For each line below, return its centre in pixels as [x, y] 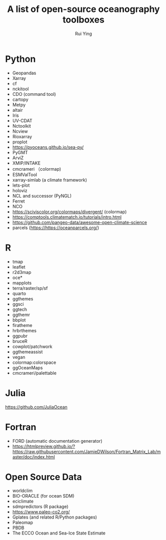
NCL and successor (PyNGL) [42, 196]
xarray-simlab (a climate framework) [49, 180]
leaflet [19, 267]
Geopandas [24, 73]
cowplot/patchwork [32, 346]
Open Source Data [43, 477]
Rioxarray [22, 136]
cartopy [20, 99]
